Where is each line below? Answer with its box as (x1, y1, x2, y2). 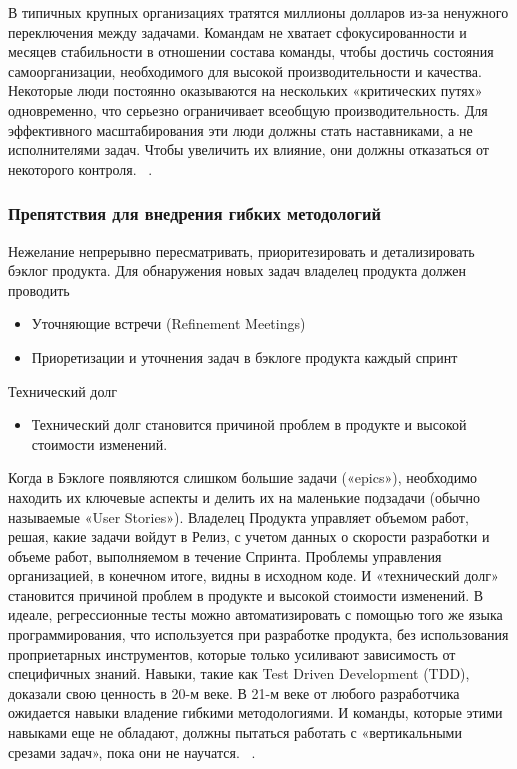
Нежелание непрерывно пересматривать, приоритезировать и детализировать (8, 240, 475, 261)
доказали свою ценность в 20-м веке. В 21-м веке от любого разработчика (8, 682, 460, 703)
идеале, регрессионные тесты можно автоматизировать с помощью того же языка (8, 604, 503, 625)
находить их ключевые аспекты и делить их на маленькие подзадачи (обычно (8, 486, 481, 507)
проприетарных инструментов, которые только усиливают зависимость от (8, 643, 456, 664)
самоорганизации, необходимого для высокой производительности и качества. (8, 60, 482, 81)
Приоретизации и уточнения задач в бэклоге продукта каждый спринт (31, 346, 458, 367)
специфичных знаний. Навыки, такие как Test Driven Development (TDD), (8, 663, 470, 684)
